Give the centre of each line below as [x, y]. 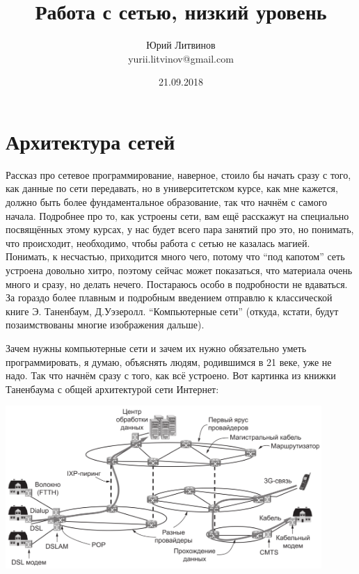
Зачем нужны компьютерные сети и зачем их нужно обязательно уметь [156, 348]
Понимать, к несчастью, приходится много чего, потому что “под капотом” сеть [175, 256]
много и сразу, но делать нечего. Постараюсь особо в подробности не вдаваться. [177, 284]
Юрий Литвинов [181, 45]
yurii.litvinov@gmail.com [181, 58]
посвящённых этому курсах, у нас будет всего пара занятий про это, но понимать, [180, 229]
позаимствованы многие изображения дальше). [105, 325]
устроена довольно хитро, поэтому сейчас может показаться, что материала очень [179, 270]
